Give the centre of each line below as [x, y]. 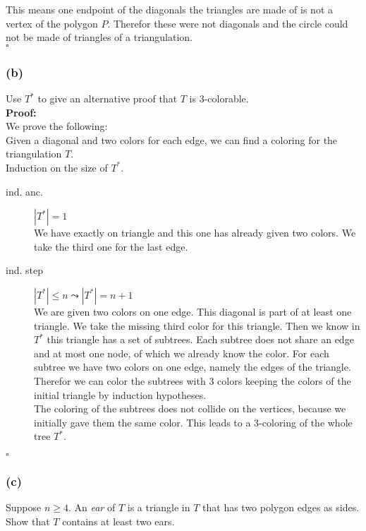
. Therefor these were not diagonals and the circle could [228, 23]
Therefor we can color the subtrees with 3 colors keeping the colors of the [193, 380]
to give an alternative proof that [108, 98]
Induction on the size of [57, 167]
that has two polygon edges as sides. [281, 507]
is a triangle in [159, 507]
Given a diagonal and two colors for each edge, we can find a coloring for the [172, 139]
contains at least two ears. [118, 521]
